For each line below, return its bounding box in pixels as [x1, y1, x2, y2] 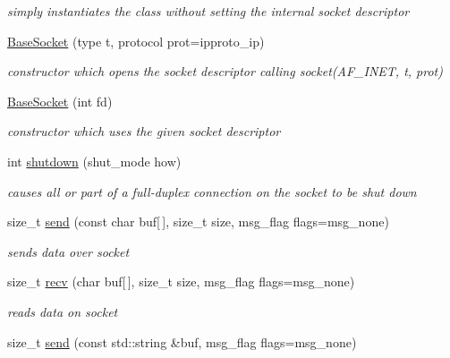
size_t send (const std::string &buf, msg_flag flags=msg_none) [7, 332, 357, 351]
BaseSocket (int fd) [7, 91, 113, 110]
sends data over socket [7, 242, 130, 260]
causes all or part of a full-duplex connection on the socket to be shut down [7, 182, 417, 200]
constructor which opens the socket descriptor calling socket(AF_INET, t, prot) [7, 62, 443, 81]
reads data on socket [7, 302, 118, 320]
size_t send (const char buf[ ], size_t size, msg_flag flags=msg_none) [7, 212, 389, 231]
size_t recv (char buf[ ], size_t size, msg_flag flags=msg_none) [7, 272, 355, 291]
